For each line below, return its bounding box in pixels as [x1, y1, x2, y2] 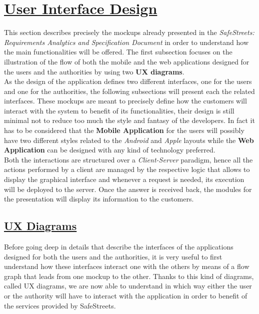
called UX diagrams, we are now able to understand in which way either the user [4, 280, 252, 291]
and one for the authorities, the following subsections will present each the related [4, 85, 255, 96]
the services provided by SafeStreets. [4, 300, 116, 310]
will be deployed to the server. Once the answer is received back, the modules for [4, 183, 252, 194]
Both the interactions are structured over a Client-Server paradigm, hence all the [4, 154, 253, 164]
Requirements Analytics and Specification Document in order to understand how [4, 36, 249, 47]
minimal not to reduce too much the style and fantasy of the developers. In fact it [4, 115, 255, 125]
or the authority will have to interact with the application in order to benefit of [4, 290, 247, 300]
